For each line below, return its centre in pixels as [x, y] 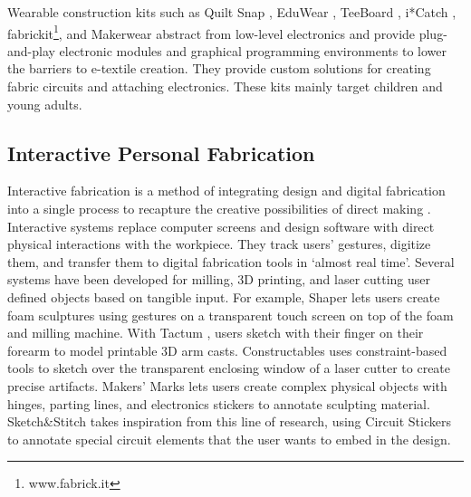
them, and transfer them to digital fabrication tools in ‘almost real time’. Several [231, 261]
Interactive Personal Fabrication [161, 153]
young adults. [45, 104]
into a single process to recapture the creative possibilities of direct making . [219, 209]
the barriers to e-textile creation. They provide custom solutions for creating [219, 68]
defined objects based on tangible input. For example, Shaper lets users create [224, 296]
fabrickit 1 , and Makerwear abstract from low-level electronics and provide [211, 32]
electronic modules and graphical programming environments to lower [253, 50]
